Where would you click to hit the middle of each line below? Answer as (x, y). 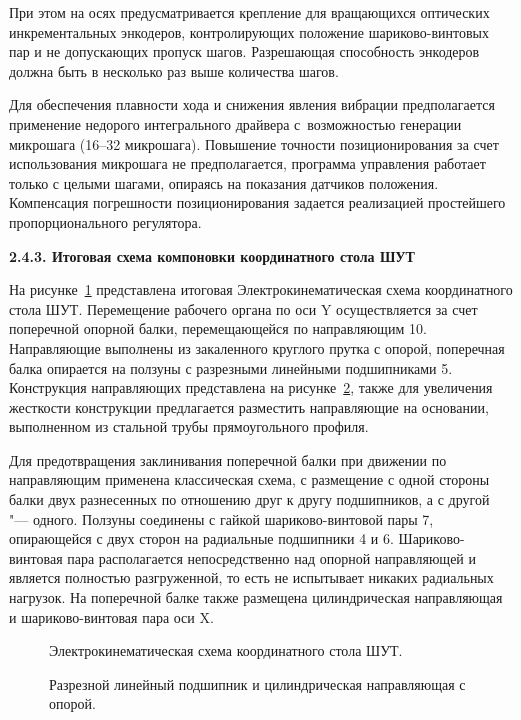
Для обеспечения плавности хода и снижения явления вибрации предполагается (252, 104)
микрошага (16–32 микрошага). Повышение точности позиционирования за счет (254, 143)
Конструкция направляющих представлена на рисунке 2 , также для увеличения (251, 387)
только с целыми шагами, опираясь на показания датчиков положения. (224, 182)
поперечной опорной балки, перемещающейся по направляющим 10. (218, 328)
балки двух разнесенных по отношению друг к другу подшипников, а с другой (249, 499)
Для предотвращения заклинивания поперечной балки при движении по (228, 459)
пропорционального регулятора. (105, 221)
